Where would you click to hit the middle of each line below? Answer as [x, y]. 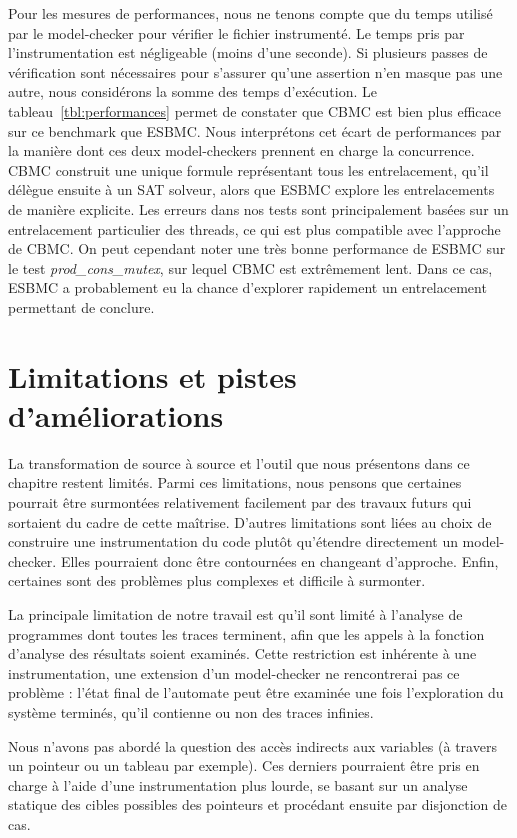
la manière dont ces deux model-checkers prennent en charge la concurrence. [241, 150]
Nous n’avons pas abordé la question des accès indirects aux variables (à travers [252, 745]
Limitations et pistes [152, 375]
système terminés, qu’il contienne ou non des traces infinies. [191, 711]
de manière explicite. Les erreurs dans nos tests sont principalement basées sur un [258, 208]
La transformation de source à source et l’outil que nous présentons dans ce [239, 462]
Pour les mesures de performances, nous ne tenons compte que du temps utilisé [250, 13]
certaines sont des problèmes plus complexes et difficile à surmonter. [217, 580]
